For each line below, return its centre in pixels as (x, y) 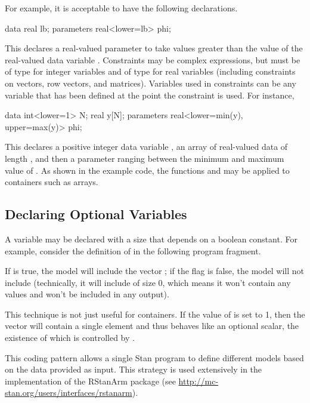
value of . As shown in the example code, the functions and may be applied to (147, 170)
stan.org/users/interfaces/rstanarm (69, 393)
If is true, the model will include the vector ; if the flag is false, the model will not (154, 271)
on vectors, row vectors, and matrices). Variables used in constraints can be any (151, 83)
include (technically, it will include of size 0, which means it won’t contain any (148, 282)
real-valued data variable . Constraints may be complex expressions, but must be (153, 59)
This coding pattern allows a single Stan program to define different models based (154, 357)
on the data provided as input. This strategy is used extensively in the (134, 369)
